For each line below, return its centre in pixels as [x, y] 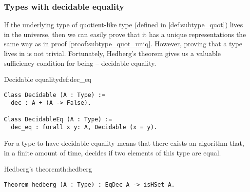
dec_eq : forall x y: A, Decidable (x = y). [84, 127]
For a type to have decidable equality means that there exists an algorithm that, [124, 143]
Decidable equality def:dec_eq [48, 79]
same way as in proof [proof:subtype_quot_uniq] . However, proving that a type [123, 44]
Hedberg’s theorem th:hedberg [48, 169]
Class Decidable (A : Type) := [55, 95]
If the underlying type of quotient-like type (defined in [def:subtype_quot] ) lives [124, 25]
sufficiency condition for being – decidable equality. [80, 63]
